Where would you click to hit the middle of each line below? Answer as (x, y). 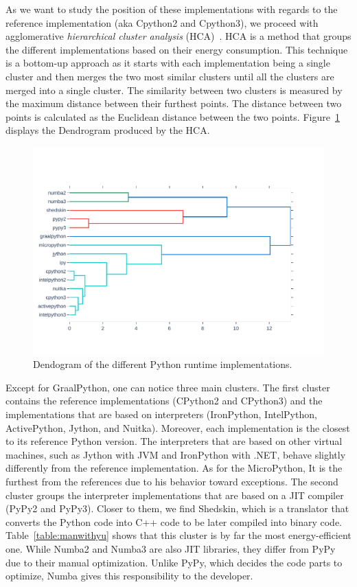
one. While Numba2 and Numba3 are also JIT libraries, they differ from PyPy (171, 548)
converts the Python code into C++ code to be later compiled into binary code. (174, 521)
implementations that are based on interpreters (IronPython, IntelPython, (161, 414)
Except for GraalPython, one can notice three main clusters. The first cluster (168, 387)
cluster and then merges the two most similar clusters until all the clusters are (170, 76)
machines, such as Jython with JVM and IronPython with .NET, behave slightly (176, 454)
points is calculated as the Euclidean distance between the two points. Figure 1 (173, 116)
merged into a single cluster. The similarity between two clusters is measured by (174, 90)
